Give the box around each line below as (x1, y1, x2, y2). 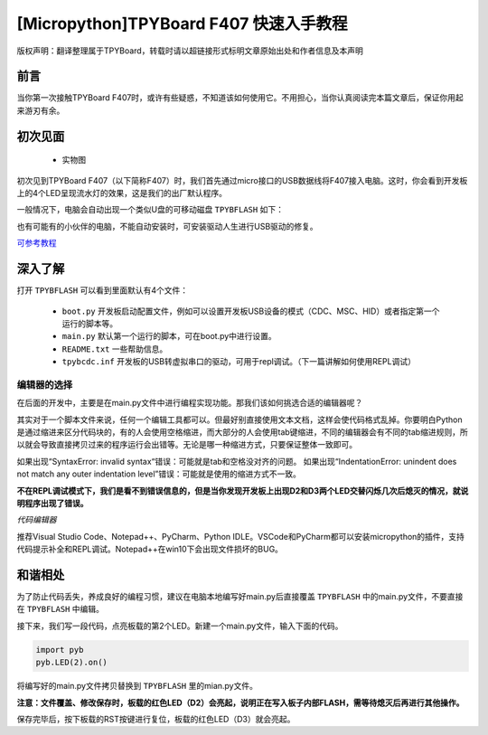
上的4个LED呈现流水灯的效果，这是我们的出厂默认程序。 (16, 188, 228, 199)
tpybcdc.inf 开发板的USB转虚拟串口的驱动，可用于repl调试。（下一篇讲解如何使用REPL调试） (61, 356, 416, 367)
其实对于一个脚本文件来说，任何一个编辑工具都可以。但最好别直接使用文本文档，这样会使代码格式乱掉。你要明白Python (16, 414, 463, 425)
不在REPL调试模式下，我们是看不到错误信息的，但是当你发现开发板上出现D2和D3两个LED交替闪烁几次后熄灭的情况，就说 (16, 485, 469, 496)
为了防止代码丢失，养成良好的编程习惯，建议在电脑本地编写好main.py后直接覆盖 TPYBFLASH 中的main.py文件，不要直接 (16, 591, 464, 602)
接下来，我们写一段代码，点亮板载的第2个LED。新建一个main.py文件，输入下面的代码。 (16, 620, 343, 631)
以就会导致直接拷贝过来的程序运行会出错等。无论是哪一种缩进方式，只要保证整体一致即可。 (16, 439, 357, 450)
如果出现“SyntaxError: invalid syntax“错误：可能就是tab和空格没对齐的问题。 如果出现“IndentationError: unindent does (16, 456, 457, 466)
